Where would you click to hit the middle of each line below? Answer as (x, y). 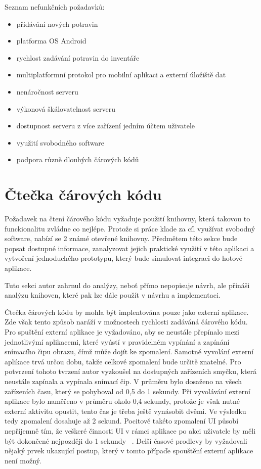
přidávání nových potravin (57, 24)
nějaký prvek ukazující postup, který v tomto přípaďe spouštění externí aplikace (129, 451)
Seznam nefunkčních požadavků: (55, 7)
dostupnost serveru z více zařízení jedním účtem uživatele (106, 126)
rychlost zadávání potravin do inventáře (78, 57)
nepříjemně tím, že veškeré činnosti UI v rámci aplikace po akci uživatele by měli (130, 430)
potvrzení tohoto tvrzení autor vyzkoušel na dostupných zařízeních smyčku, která (131, 371)
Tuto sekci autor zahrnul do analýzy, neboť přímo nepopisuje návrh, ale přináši (127, 285)
